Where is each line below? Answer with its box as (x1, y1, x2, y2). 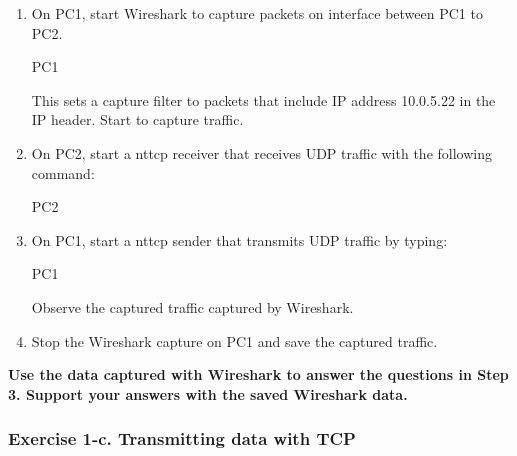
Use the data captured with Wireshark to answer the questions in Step (8, 364, 509, 385)
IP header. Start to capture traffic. (31, 109, 244, 130)
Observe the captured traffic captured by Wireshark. (31, 296, 354, 317)
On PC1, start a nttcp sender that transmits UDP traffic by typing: (31, 229, 448, 250)
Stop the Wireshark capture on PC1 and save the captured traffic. (31, 330, 438, 351)
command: (31, 162, 95, 183)
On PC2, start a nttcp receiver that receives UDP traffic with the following (31, 142, 492, 163)
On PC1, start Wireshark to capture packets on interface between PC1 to (31, 3, 483, 23)
